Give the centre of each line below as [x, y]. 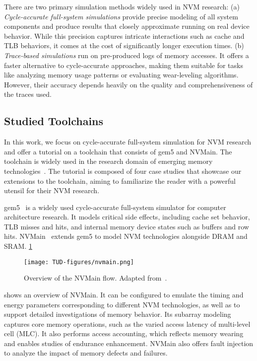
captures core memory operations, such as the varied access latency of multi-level [127, 324]
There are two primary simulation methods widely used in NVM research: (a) [122, 6]
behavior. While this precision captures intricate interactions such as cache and [124, 36]
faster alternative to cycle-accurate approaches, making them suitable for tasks [124, 65]
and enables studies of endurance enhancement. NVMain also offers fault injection [129, 343]
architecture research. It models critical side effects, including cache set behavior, [127, 217]
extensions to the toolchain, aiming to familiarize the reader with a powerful [120, 180]
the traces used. [28, 94]
